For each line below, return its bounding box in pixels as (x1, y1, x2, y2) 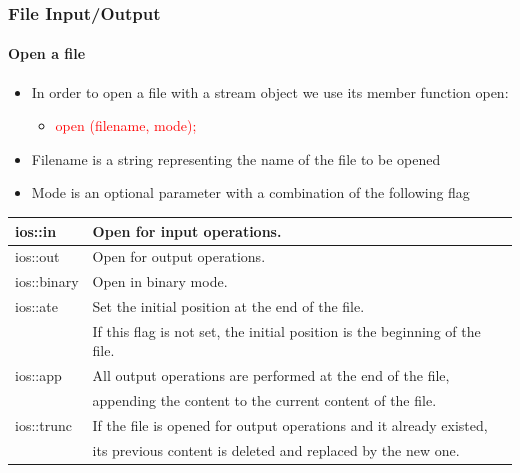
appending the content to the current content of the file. (92, 390, 437, 411)
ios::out (15, 246, 60, 267)
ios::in (15, 220, 57, 241)
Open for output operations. (92, 246, 266, 267)
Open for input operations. (92, 220, 282, 241)
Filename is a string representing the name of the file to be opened (31, 148, 441, 169)
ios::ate (15, 296, 58, 317)
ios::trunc (15, 415, 72, 436)
